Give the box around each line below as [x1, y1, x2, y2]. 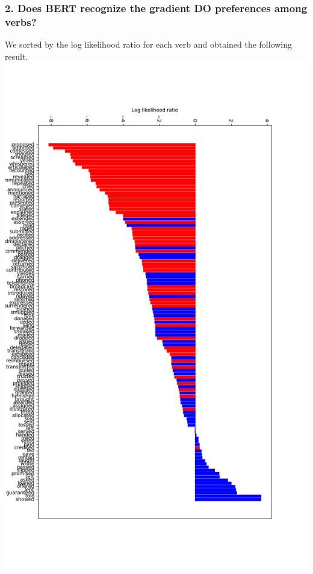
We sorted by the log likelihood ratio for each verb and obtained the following [5, 38, 293, 51]
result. [5, 49, 28, 62]
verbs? [5, 14, 37, 29]
